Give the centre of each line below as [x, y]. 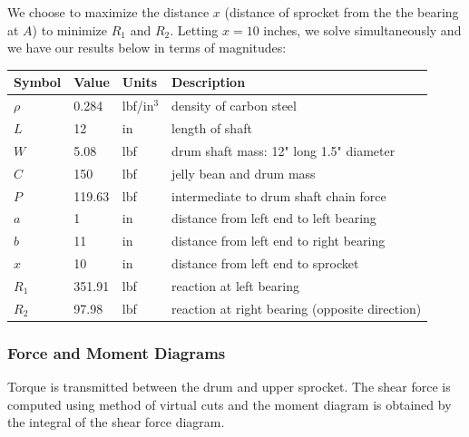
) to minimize [70, 29]
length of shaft [212, 127]
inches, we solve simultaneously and [362, 29]
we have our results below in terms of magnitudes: [147, 48]
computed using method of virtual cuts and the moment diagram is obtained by [230, 404]
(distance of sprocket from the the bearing [342, 12]
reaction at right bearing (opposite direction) [297, 308]
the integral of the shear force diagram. [116, 422]
